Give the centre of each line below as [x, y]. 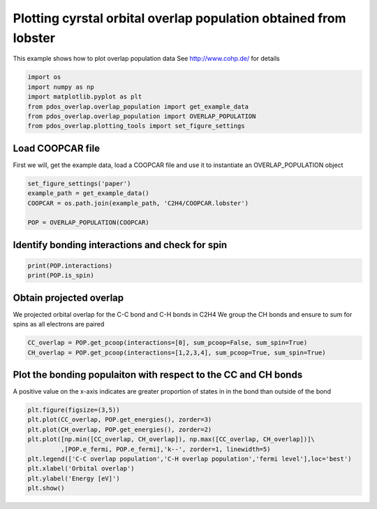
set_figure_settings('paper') [79, 183]
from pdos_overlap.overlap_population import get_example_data [138, 106]
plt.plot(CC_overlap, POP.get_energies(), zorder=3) [120, 420]
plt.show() [46, 488]
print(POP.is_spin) [61, 275]
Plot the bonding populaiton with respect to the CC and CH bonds [158, 374]
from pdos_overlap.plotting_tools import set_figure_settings [136, 126]
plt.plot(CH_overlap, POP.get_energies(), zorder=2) [120, 429]
